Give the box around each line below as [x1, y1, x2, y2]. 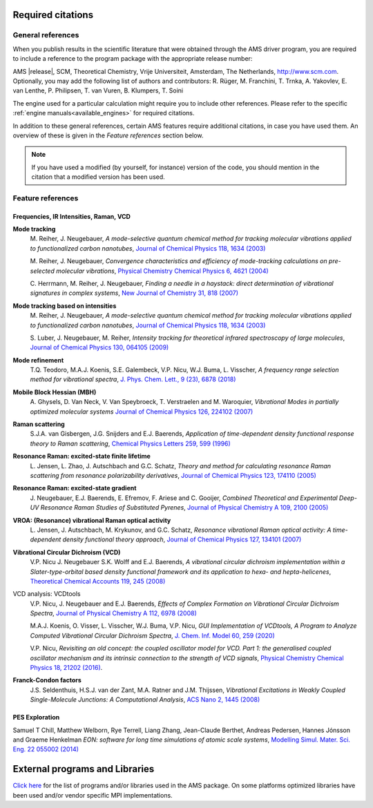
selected [30, 267, 55, 275]
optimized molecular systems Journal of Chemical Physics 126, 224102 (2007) [30, 407, 254, 416]
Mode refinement [12, 356, 64, 364]
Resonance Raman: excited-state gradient [12, 484, 137, 492]
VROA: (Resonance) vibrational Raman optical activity [12, 516, 171, 524]
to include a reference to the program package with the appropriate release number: [12, 55, 253, 63]
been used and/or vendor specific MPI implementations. [12, 791, 173, 799]
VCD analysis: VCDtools [12, 590, 81, 598]
